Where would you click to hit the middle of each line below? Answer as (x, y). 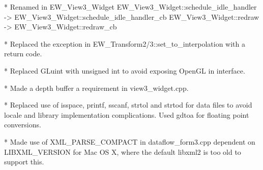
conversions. (23, 125)
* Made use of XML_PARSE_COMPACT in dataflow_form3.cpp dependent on (130, 141)
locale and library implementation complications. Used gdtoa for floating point (127, 114)
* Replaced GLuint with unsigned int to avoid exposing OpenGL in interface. (125, 70)
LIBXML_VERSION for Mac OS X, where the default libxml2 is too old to (123, 151)
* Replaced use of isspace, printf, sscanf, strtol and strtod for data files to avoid (128, 105)
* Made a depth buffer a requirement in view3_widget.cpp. (96, 88)
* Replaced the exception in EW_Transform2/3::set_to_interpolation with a (125, 43)
